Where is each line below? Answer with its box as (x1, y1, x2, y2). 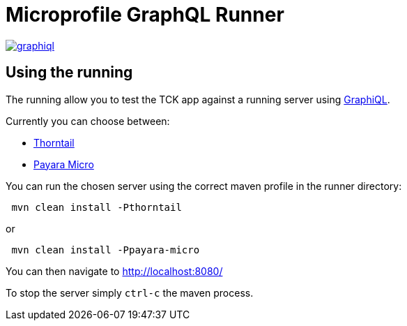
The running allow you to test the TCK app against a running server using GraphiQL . (6, 93, 390, 105)
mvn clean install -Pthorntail (11, 201, 182, 213)
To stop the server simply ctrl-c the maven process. (6, 286, 254, 299)
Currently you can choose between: (6, 114, 170, 127)
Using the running (6, 64, 133, 82)
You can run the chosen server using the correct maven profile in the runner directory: (6, 179, 402, 192)
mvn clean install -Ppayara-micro (11, 244, 200, 255)
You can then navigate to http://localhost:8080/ (6, 265, 223, 277)
